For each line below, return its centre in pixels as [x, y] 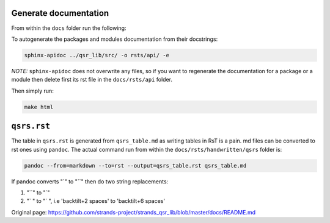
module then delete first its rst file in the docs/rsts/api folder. [92, 80]
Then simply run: [33, 91]
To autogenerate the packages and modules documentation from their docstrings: [115, 39]
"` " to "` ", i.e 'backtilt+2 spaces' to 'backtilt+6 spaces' [96, 201]
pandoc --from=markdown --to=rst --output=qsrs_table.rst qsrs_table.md [135, 165]
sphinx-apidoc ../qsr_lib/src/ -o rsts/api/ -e [97, 55]
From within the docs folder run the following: [69, 28]
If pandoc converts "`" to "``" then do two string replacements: [90, 181]
